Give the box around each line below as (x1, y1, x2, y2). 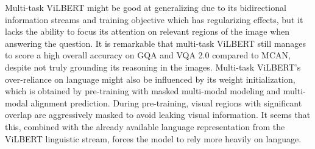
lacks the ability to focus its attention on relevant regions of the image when (5, 25, 290, 38)
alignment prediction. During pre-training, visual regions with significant (30, 96, 302, 109)
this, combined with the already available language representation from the (5, 120, 285, 133)
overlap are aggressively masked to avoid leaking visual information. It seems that (5, 108, 311, 121)
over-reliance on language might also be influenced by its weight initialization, (5, 72, 296, 85)
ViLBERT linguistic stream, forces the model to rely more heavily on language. (5, 132, 302, 145)
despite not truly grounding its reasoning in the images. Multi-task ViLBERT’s (5, 60, 301, 73)
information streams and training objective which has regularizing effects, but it (5, 13, 303, 26)
